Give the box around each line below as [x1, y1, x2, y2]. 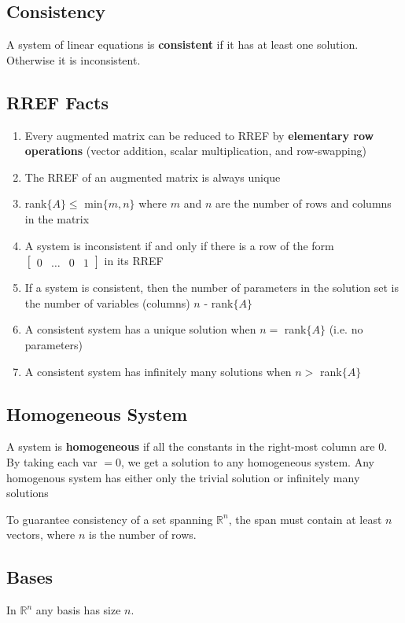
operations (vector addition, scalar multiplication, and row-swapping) [24, 142, 366, 159]
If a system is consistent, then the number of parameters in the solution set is [24, 279, 399, 296]
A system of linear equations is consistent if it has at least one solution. [6, 36, 359, 53]
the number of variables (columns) [24, 294, 190, 311]
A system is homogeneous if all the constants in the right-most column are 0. [6, 438, 388, 455]
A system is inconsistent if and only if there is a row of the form [24, 237, 334, 253]
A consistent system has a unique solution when [24, 321, 256, 337]
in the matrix [24, 210, 90, 227]
